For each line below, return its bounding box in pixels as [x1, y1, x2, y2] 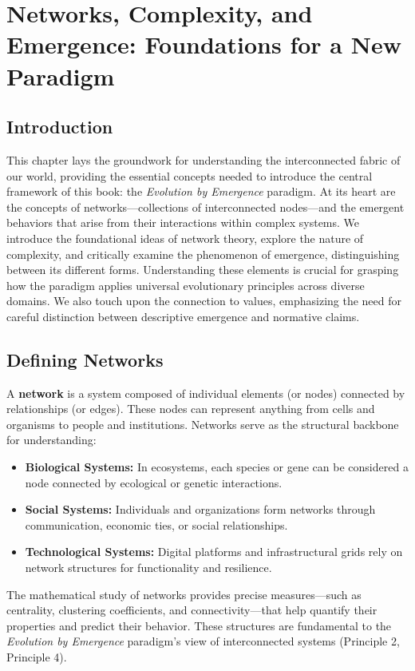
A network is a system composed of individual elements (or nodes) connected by [6, 384, 405, 401]
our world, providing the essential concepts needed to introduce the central [6, 167, 373, 184]
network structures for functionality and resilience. [25, 559, 272, 576]
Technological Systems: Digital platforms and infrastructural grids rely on [25, 543, 403, 560]
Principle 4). [6, 649, 67, 665]
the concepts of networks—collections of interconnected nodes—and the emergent [6, 198, 405, 215]
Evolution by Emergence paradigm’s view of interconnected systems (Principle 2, [6, 633, 400, 649]
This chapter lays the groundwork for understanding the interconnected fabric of [6, 151, 401, 168]
